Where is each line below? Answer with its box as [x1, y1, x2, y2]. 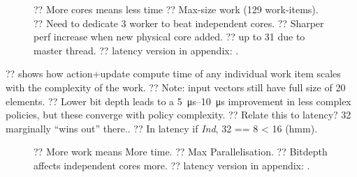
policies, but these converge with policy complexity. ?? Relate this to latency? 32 [6, 107, 351, 122]
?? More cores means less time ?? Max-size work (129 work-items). [34, 2, 319, 16]
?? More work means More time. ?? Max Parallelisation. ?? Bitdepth [34, 144, 328, 159]
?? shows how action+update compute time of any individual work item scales [6, 66, 341, 81]
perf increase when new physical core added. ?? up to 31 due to [34, 29, 305, 44]
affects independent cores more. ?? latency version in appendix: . [34, 157, 310, 172]
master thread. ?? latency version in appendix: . [34, 43, 239, 57]
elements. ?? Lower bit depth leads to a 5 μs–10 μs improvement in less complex [6, 93, 351, 108]
